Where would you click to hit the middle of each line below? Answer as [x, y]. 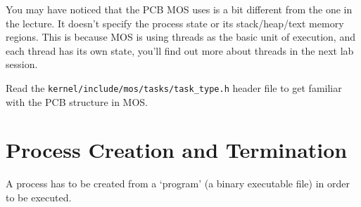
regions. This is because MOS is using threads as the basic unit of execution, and [180, 37]
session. [22, 64]
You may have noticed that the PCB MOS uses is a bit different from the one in [179, 9]
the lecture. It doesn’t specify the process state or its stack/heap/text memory [175, 23]
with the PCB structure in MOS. [77, 101]
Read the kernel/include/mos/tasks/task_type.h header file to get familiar [174, 87]
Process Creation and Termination [177, 150]
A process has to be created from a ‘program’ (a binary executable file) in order [178, 183]
